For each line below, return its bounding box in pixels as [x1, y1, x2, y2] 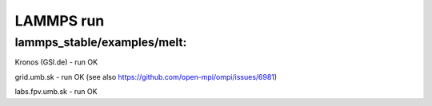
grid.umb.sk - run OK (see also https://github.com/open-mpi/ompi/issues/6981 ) [14, 72, 278, 81]
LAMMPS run [14, 12, 105, 29]
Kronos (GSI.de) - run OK [14, 57, 98, 67]
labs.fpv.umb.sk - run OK [14, 87, 98, 96]
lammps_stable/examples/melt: [14, 35, 187, 49]
